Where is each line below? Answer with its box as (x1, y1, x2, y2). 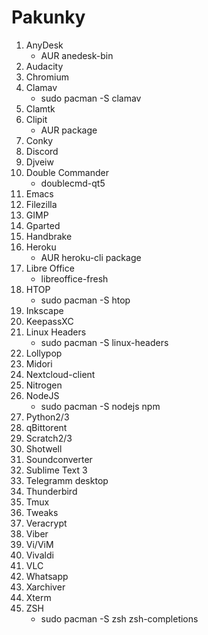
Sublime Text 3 (25, 464, 88, 476)
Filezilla (25, 198, 58, 210)
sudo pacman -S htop (40, 294, 131, 306)
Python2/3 (25, 411, 70, 423)
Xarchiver (25, 581, 66, 593)
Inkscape (25, 304, 64, 316)
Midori (25, 357, 53, 370)
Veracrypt (25, 517, 68, 529)
